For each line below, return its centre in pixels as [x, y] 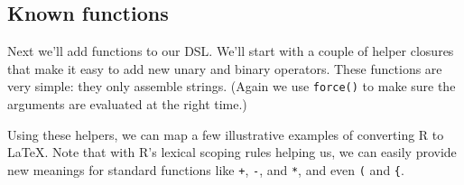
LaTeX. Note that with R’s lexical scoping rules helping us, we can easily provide [232, 152]
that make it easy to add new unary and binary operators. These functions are [225, 68]
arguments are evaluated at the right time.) [127, 104]
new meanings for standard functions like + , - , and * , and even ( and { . [206, 169]
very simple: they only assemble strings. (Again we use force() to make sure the [232, 86]
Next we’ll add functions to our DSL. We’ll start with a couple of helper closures [231, 51]
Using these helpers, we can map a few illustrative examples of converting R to [226, 134]
